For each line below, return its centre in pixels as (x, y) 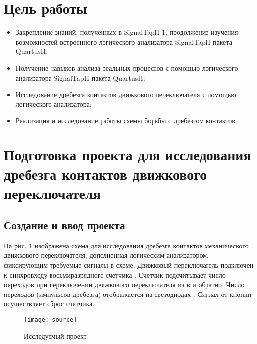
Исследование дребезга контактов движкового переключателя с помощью (126, 94)
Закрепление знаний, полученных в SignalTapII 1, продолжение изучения (127, 32)
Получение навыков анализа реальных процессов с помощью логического (127, 68)
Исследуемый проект (55, 335)
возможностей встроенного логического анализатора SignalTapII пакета (124, 41)
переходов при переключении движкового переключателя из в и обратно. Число (124, 284)
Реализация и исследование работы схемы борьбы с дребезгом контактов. (126, 121)
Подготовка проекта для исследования (128, 155)
